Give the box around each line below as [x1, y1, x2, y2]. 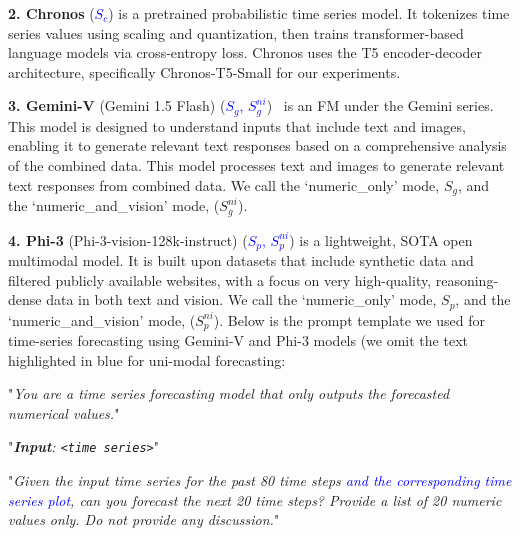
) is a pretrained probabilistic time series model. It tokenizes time [108, 3, 510, 23]
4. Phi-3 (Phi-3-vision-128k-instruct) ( [8, 229, 248, 250]
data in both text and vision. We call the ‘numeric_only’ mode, [46, 289, 437, 310]
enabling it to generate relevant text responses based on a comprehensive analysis [8, 135, 507, 156]
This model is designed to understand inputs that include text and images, [8, 115, 466, 136]
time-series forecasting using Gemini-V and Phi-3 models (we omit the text [8, 330, 468, 351]
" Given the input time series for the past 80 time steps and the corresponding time [8, 470, 512, 491]
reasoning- [435, 269, 499, 290]
